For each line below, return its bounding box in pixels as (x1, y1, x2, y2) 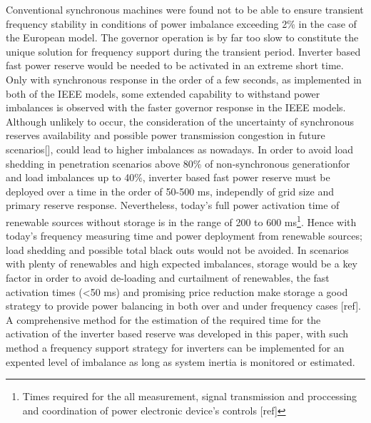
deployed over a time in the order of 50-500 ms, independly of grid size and (6, 183, 334, 198)
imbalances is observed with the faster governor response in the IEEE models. (6, 100, 346, 115)
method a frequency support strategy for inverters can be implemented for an (6, 340, 345, 355)
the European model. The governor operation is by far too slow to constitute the (6, 30, 359, 45)
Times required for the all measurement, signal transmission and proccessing (22, 389, 357, 404)
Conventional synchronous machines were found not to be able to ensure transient (6, 2, 364, 16)
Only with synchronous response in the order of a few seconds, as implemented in (6, 71, 362, 86)
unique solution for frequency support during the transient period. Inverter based (6, 44, 361, 58)
